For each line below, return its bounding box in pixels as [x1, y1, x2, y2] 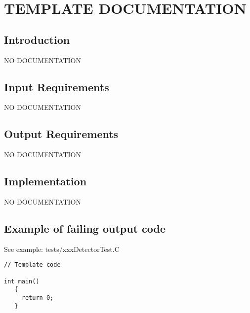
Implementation [4, 174, 87, 189]
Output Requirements [4, 126, 119, 141]
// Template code [4, 261, 61, 269]
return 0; [21, 294, 54, 301]
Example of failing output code [4, 220, 166, 236]
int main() [4, 278, 40, 285]
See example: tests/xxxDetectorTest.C [4, 243, 120, 254]
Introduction [4, 32, 70, 47]
